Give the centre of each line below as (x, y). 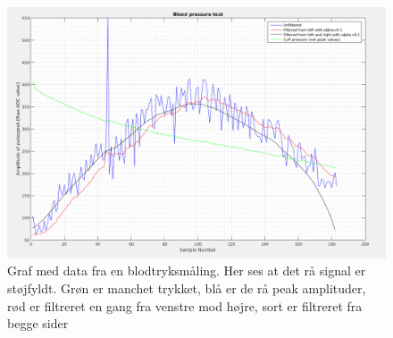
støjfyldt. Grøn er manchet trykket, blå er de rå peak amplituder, (187, 287)
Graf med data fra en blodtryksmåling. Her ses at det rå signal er (187, 270)
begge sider (38, 323)
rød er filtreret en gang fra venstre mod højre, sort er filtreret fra (185, 305)
